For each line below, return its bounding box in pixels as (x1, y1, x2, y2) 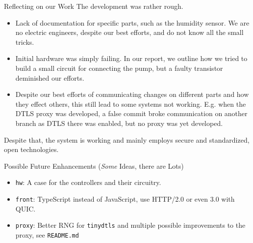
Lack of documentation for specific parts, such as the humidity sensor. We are (15, 17, 250, 28)
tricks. (15, 36, 34, 47)
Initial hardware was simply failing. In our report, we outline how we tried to (15, 53, 248, 63)
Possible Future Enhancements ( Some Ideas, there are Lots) (4, 160, 184, 171)
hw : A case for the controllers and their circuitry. (15, 177, 161, 187)
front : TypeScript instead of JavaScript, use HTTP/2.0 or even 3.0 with (15, 193, 235, 204)
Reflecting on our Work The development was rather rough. (4, 1, 183, 11)
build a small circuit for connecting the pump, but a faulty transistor (15, 62, 223, 73)
